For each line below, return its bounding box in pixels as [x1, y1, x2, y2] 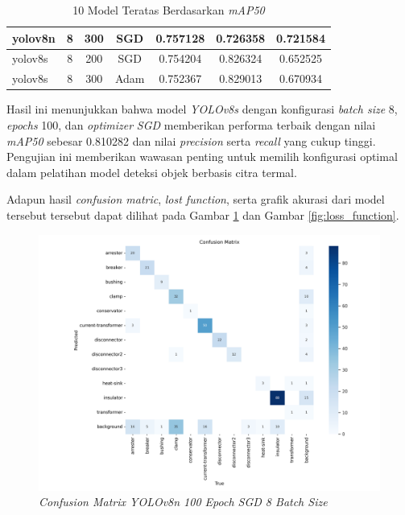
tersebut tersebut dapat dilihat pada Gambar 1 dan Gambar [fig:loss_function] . [6, 206, 399, 223]
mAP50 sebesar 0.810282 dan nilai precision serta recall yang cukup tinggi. [6, 132, 376, 149]
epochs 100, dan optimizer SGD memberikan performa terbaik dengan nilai [6, 116, 376, 133]
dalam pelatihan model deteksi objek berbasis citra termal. [6, 163, 297, 180]
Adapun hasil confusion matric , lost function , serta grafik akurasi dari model [6, 191, 385, 208]
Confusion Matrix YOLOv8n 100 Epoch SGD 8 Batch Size [39, 493, 328, 510]
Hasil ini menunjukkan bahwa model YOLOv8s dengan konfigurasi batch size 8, [6, 101, 398, 117]
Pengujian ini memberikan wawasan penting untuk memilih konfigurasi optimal [6, 148, 398, 165]
